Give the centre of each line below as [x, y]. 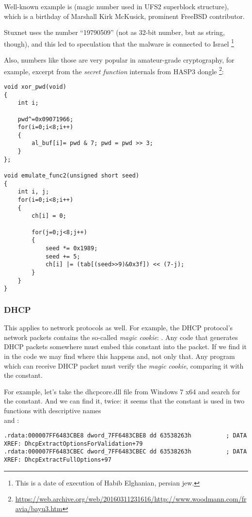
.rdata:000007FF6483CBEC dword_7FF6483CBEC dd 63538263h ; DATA [126, 452]
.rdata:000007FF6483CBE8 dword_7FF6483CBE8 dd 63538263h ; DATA [126, 436]
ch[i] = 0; [49, 216]
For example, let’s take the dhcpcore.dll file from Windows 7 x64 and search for [122, 391]
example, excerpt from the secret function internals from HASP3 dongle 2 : [114, 70]
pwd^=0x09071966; [46, 119]
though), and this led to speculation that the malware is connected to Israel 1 [119, 43]
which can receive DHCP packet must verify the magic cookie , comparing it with [124, 365]
